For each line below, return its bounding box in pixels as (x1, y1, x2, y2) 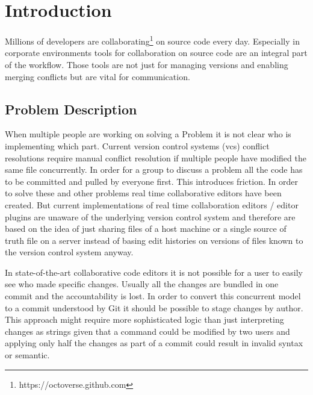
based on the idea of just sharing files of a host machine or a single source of (5, 222, 287, 235)
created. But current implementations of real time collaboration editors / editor (5, 198, 299, 211)
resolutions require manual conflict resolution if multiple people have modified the (5, 151, 306, 164)
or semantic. (5, 349, 50, 361)
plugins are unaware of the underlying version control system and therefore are (5, 210, 296, 223)
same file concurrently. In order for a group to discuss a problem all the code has (5, 163, 303, 176)
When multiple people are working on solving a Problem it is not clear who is (5, 128, 291, 140)
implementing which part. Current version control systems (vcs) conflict (5, 139, 270, 152)
